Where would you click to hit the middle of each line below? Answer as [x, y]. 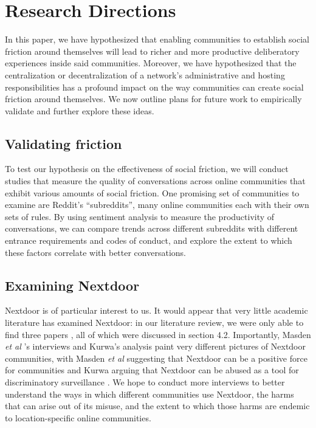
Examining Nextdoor [72, 285]
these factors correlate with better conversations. [95, 252]
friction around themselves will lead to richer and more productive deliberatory [152, 51]
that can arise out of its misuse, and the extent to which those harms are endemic [157, 406]
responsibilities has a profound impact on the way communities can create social [154, 87]
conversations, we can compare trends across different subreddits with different [152, 228]
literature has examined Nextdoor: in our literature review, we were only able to [154, 323]
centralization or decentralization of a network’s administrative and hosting [145, 74]
